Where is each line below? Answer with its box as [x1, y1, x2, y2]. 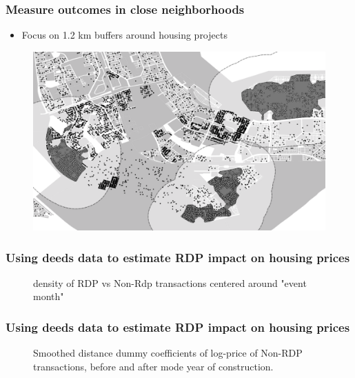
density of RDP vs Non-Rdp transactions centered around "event [33, 275, 307, 290]
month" [33, 289, 64, 304]
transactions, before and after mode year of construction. [33, 359, 274, 373]
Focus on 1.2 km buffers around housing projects [21, 28, 227, 42]
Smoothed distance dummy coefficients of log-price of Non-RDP [33, 346, 303, 360]
